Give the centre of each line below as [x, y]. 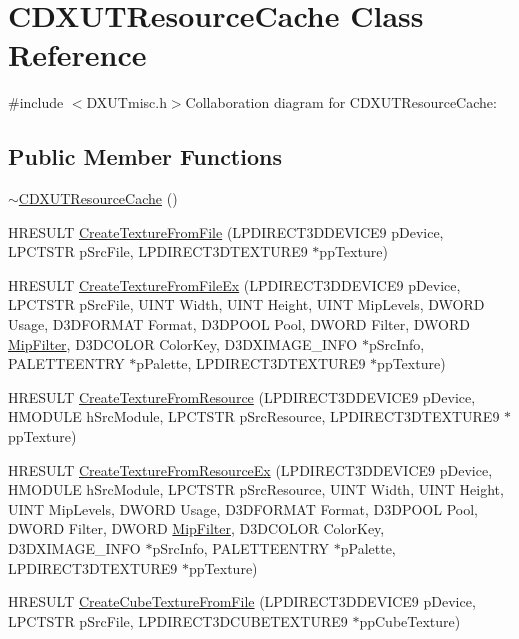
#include [36, 102]
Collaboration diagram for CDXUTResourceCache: [341, 102]
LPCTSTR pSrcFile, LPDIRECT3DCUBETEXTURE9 [178, 620]
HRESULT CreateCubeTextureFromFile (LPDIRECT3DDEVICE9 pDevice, [242, 601]
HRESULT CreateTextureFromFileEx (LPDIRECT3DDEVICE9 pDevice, [234, 284]
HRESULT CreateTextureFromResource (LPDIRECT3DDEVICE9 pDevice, [242, 396]
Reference [77, 54]
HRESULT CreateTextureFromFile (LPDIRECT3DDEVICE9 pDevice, [226, 231]
